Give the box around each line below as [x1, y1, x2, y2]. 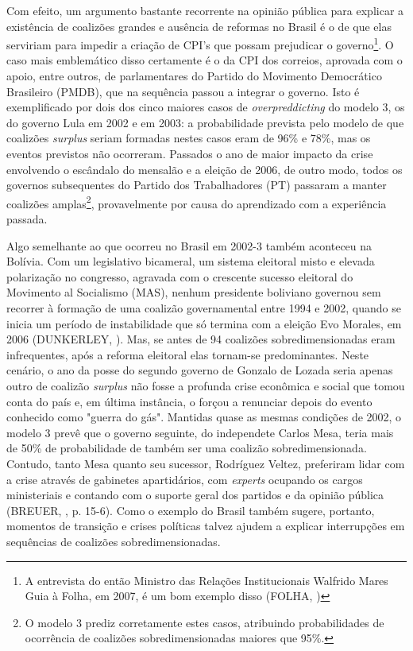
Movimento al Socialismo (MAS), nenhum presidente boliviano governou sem [6, 284, 381, 300]
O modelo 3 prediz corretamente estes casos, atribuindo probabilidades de [25, 614, 384, 630]
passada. [6, 211, 48, 227]
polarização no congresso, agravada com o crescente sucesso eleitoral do [6, 268, 353, 285]
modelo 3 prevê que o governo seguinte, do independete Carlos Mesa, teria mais [6, 424, 394, 440]
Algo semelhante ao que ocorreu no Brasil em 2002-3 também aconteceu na [6, 237, 372, 254]
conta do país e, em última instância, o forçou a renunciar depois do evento [6, 393, 372, 409]
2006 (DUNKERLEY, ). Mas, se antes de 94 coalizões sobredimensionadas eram [6, 331, 396, 347]
